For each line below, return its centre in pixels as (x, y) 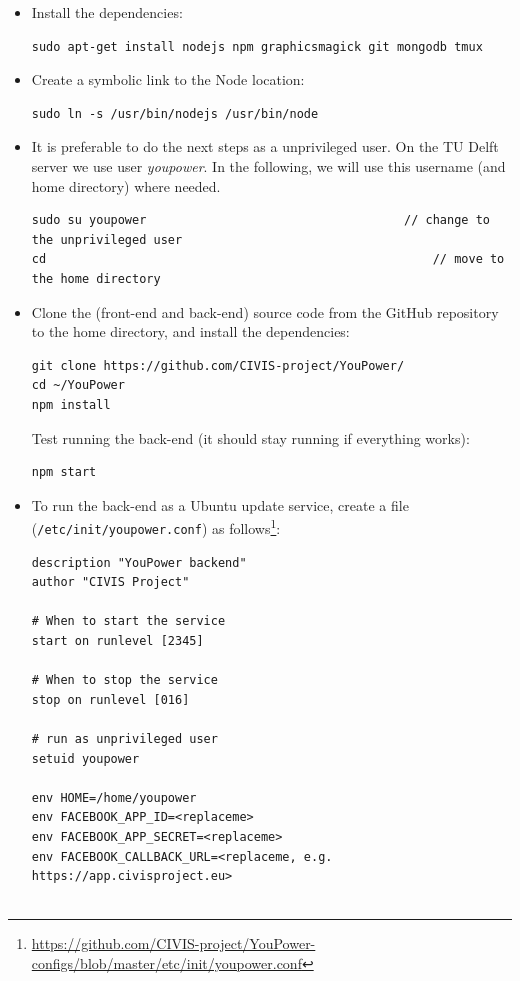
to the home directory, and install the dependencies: (190, 331)
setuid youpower (85, 758)
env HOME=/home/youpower (114, 797)
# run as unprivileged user (124, 738)
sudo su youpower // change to (260, 220)
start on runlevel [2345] (117, 640)
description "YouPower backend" (139, 562)
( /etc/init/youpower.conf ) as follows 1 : (156, 526)
